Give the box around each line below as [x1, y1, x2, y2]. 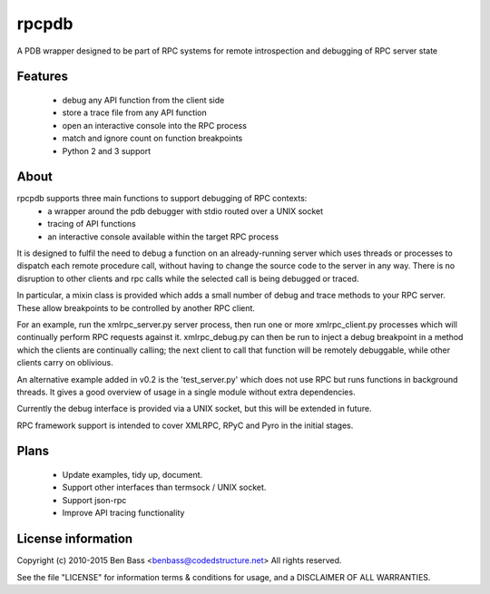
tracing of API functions [47, 219, 136, 229]
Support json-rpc [62, 494, 127, 505]
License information [16, 531, 133, 547]
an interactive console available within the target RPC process [47, 231, 279, 242]
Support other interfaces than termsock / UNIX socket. [62, 482, 267, 493]
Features [16, 69, 68, 84]
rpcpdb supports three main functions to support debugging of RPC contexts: [16, 193, 308, 204]
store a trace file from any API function [62, 107, 208, 118]
